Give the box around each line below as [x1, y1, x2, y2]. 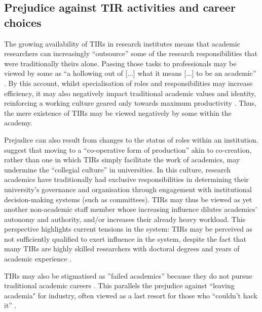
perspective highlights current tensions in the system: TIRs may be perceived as [4, 224, 253, 234]
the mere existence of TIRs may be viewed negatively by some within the [4, 107, 232, 118]
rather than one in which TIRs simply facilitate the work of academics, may [4, 154, 240, 165]
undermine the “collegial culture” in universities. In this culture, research [4, 164, 231, 174]
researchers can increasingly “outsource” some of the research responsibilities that [4, 48, 257, 59]
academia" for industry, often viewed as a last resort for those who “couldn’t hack [4, 290, 257, 300]
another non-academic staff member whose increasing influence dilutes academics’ [4, 204, 257, 214]
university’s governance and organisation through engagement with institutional [4, 184, 252, 194]
